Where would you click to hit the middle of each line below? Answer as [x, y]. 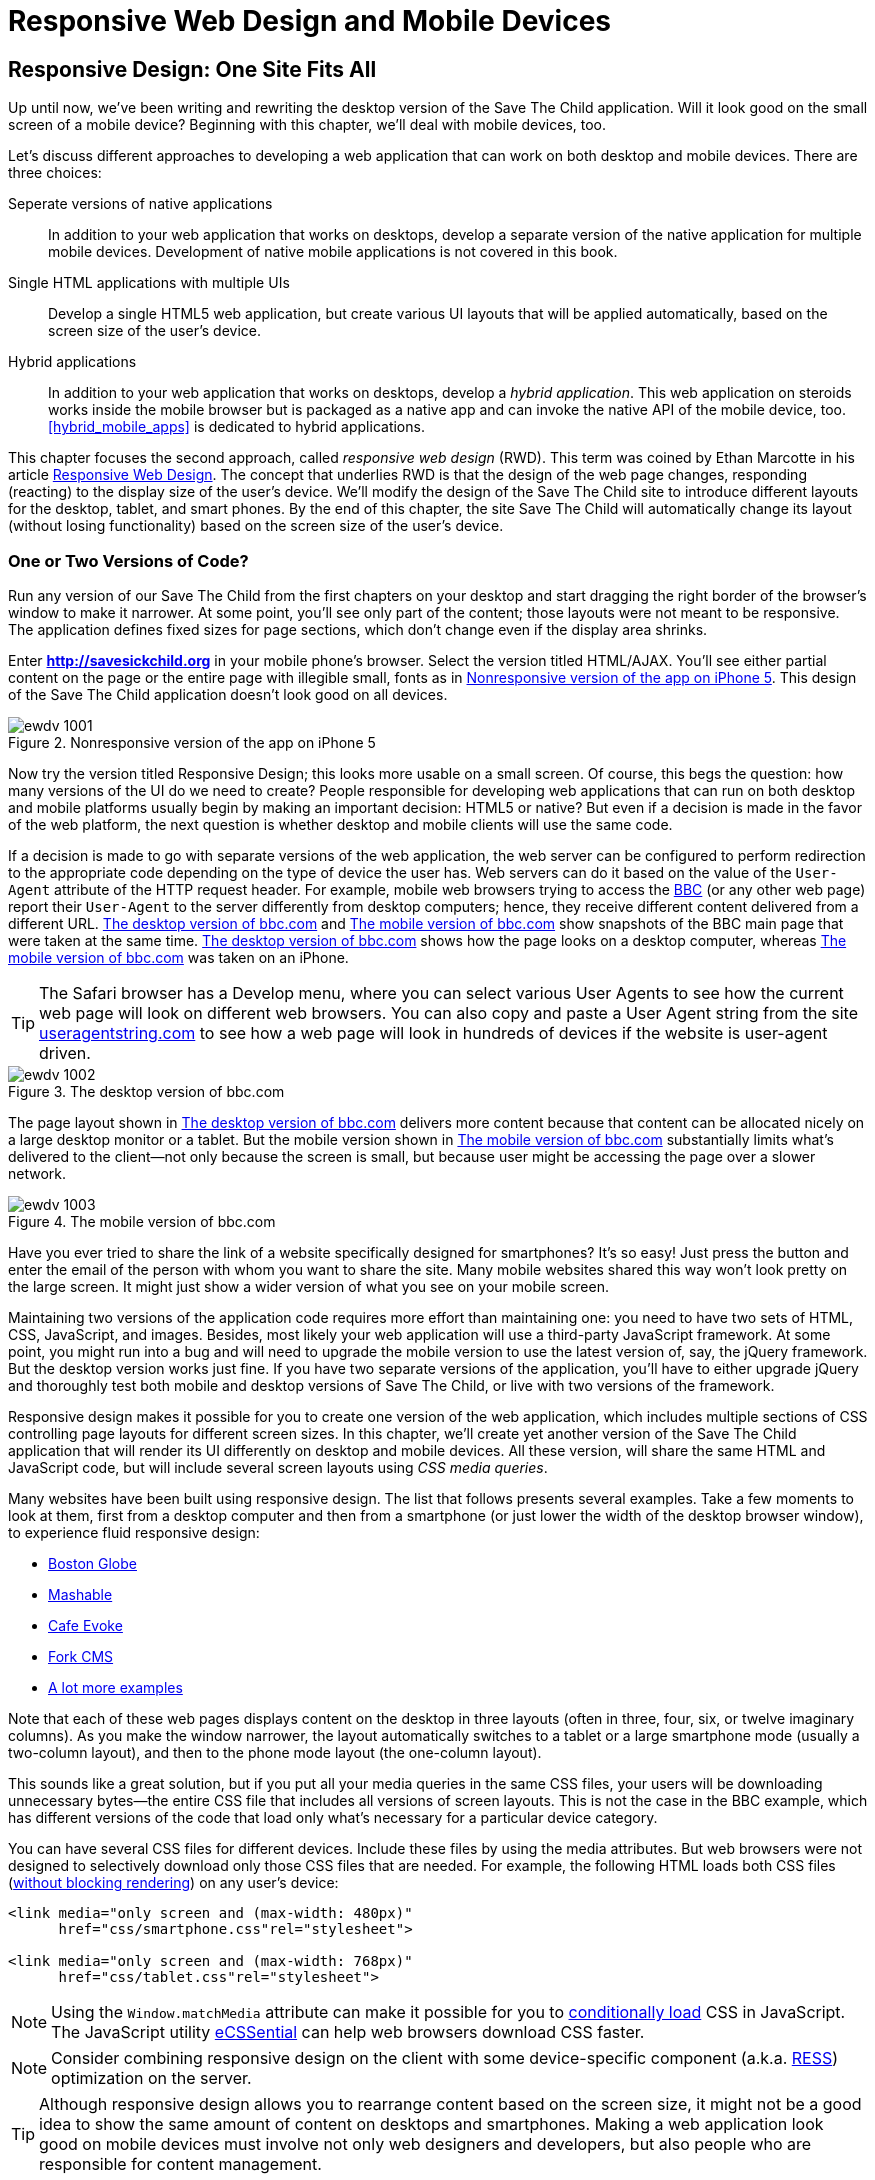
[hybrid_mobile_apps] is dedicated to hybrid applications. [236, 427]
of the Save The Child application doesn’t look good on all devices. [228, 694]
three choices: [55, 173]
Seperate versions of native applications [140, 204]
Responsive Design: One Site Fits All [192, 69]
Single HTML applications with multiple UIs [149, 283]
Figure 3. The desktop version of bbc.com [146, 1091]
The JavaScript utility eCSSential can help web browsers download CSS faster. [348, 2031]
